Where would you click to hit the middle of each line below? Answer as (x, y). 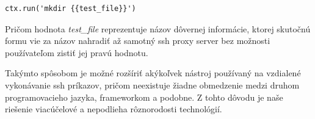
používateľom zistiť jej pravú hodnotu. (77, 52)
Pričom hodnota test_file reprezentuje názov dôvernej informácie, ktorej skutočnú (158, 28)
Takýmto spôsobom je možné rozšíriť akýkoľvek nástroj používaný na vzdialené (153, 73)
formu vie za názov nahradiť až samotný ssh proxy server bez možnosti (138, 41)
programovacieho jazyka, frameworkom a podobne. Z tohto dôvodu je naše (144, 97)
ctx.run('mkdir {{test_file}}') (71, 9)
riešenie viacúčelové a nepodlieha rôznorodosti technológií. (114, 109)
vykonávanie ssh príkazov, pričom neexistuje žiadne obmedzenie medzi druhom (152, 85)
